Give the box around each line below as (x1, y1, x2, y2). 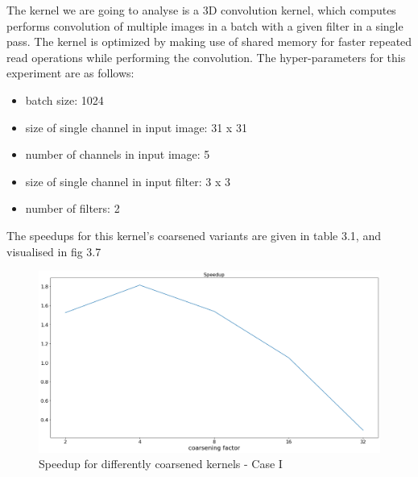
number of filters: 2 (25, 200, 120, 217)
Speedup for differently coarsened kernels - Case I (39, 455, 283, 472)
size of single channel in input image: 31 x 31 (25, 118, 247, 135)
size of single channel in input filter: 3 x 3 (25, 172, 230, 189)
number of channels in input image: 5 (25, 146, 210, 163)
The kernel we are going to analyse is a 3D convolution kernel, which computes (6, 2, 396, 18)
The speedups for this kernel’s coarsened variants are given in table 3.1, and (6, 226, 381, 243)
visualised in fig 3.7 (6, 243, 101, 259)
